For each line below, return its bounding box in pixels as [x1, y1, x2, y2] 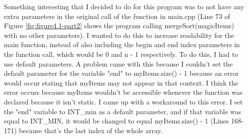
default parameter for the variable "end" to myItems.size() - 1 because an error [4, 68, 239, 78]
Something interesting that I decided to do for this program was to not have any [4, 1, 245, 11]
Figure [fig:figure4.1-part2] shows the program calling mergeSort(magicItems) [4, 20, 234, 31]
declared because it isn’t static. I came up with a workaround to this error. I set [4, 96, 243, 106]
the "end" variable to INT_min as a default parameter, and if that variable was [4, 106, 241, 116]
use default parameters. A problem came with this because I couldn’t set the [4, 58, 233, 69]
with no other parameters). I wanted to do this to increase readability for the [4, 30, 234, 40]
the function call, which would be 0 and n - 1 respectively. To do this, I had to [4, 49, 238, 59]
